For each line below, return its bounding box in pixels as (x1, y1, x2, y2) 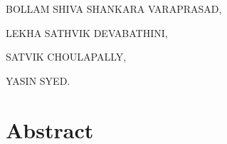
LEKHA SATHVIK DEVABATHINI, (6, 25, 168, 40)
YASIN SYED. (6, 73, 70, 88)
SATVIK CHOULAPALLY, (6, 49, 127, 64)
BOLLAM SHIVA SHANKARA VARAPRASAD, (6, 1, 222, 16)
